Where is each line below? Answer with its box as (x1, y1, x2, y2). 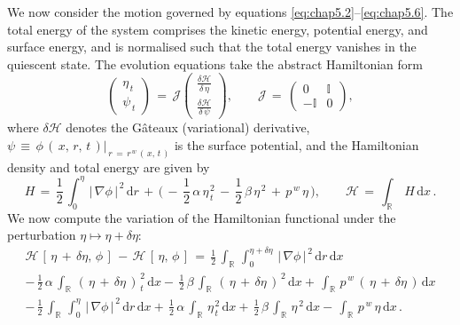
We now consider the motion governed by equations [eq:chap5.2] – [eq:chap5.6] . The (7, 3, 454, 20)
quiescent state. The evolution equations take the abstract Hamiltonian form (7, 54, 423, 73)
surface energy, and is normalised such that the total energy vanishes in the (7, 37, 417, 56)
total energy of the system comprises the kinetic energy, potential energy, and (7, 20, 428, 38)
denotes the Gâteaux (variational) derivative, (66, 118, 310, 137)
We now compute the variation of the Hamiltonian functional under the (7, 208, 396, 226)
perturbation (7, 226, 76, 244)
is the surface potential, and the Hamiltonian (174, 135, 419, 154)
